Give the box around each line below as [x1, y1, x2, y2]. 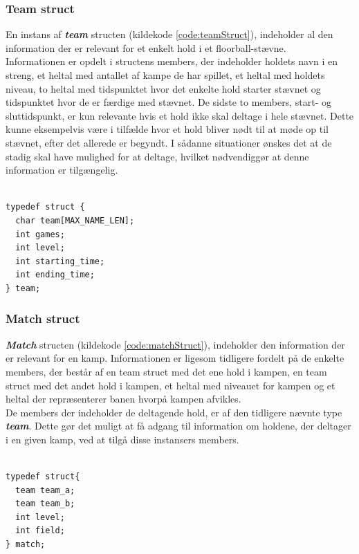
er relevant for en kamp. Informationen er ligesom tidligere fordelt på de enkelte [6, 351, 344, 365]
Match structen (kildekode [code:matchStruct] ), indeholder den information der [6, 337, 345, 351]
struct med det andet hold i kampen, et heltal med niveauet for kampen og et [6, 378, 335, 392]
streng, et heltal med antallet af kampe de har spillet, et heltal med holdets [6, 68, 325, 82]
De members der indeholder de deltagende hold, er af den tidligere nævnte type [6, 405, 342, 419]
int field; [15, 526, 65, 536]
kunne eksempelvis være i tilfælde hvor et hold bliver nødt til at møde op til [6, 122, 329, 136]
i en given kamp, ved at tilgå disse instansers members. [6, 432, 239, 446]
